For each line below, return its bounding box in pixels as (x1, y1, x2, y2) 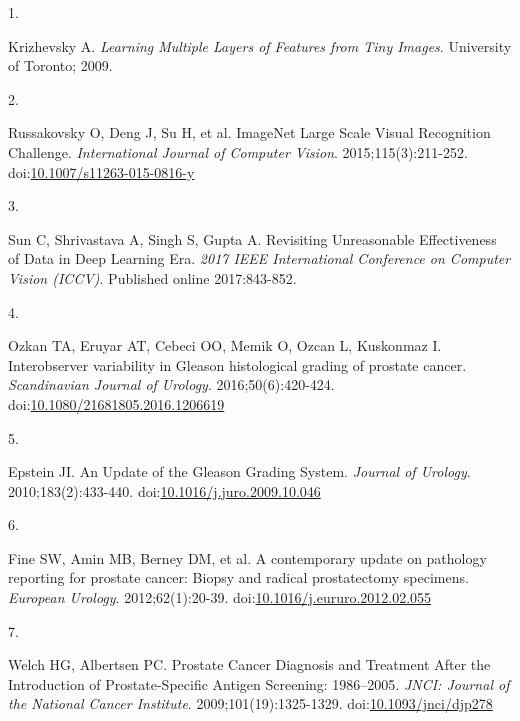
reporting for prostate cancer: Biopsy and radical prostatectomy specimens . (8, 567, 469, 588)
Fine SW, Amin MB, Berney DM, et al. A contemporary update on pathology (8, 547, 487, 568)
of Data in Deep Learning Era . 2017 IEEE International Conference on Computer (8, 248, 511, 269)
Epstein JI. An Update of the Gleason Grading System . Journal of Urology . (8, 461, 471, 482)
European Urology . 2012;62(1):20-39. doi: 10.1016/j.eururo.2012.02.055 (8, 587, 432, 608)
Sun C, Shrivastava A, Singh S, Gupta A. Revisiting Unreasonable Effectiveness (8, 228, 497, 249)
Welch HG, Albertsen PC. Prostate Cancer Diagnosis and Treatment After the (8, 654, 491, 675)
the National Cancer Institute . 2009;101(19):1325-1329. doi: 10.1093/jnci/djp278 (8, 693, 493, 714)
